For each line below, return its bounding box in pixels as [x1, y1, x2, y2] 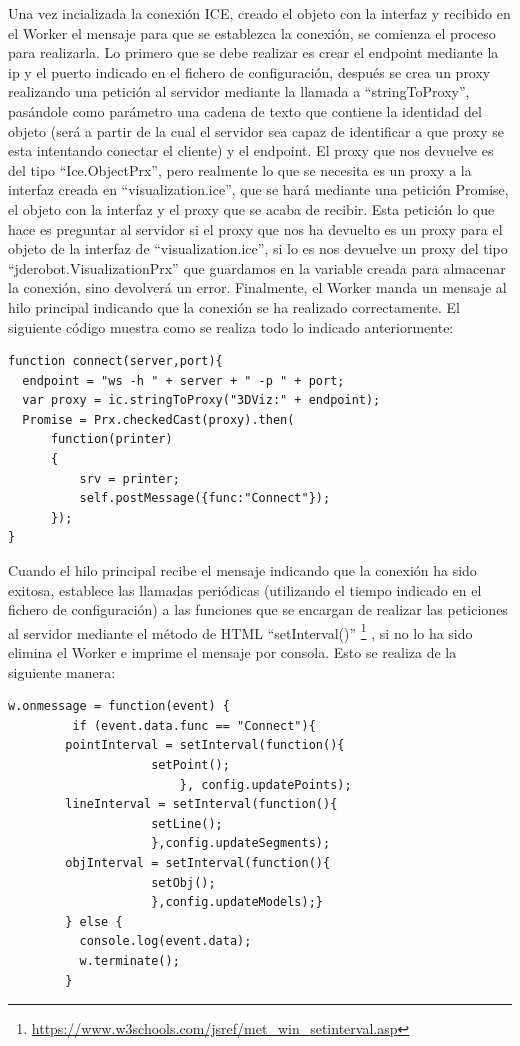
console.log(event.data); [79, 934, 252, 949]
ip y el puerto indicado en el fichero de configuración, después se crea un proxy [8, 61, 491, 82]
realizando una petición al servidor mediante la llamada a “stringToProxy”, [8, 81, 470, 102]
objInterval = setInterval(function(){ [65, 856, 331, 870]
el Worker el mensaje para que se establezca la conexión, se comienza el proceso [8, 22, 496, 43]
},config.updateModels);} [151, 895, 323, 910]
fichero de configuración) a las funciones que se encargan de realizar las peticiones [8, 599, 508, 620]
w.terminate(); [79, 953, 180, 968]
